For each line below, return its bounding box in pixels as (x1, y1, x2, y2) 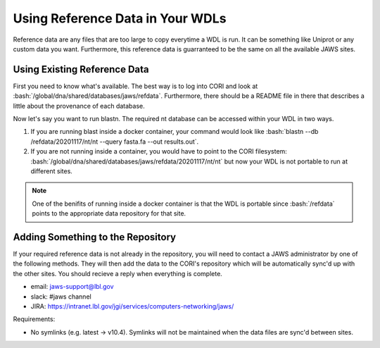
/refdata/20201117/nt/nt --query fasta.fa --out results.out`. (30, 137, 199, 146)
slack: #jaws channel (30, 292, 91, 301)
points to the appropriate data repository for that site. (32, 209, 186, 218)
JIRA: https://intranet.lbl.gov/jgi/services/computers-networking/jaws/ (30, 302, 234, 310)
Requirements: (13, 315, 56, 323)
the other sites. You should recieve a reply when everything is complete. (13, 269, 223, 278)
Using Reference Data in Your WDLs (13, 11, 227, 26)
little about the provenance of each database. (13, 101, 145, 110)
